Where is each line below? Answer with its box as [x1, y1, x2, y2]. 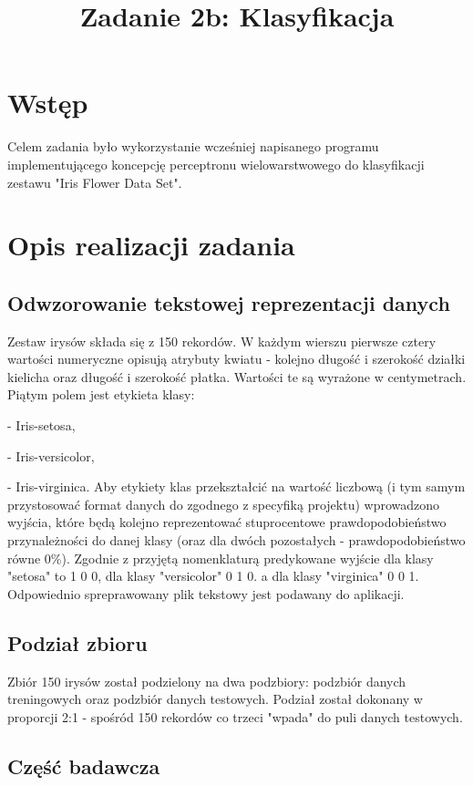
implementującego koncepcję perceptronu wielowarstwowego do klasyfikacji [7, 154, 425, 173]
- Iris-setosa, [7, 416, 76, 435]
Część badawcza [7, 751, 160, 780]
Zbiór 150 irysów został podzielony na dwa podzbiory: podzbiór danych [7, 671, 406, 690]
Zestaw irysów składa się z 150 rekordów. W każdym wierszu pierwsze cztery [7, 331, 437, 350]
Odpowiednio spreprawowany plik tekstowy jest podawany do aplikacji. [7, 584, 405, 603]
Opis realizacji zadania [7, 226, 295, 264]
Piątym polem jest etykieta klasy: [7, 385, 195, 404]
